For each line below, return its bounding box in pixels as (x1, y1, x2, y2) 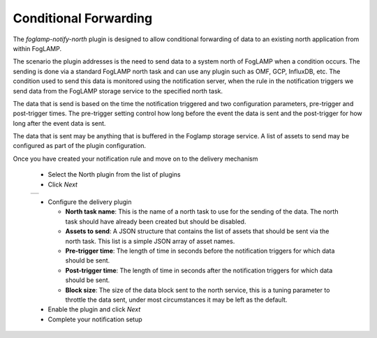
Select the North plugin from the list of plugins (47, 170, 181, 179)
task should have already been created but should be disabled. (65, 217, 246, 226)
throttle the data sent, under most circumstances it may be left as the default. (65, 295, 288, 304)
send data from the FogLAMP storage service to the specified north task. (13, 87, 223, 95)
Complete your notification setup (47, 315, 142, 323)
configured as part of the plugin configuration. (13, 142, 147, 150)
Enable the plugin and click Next (47, 305, 141, 314)
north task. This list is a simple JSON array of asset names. (65, 237, 235, 245)
